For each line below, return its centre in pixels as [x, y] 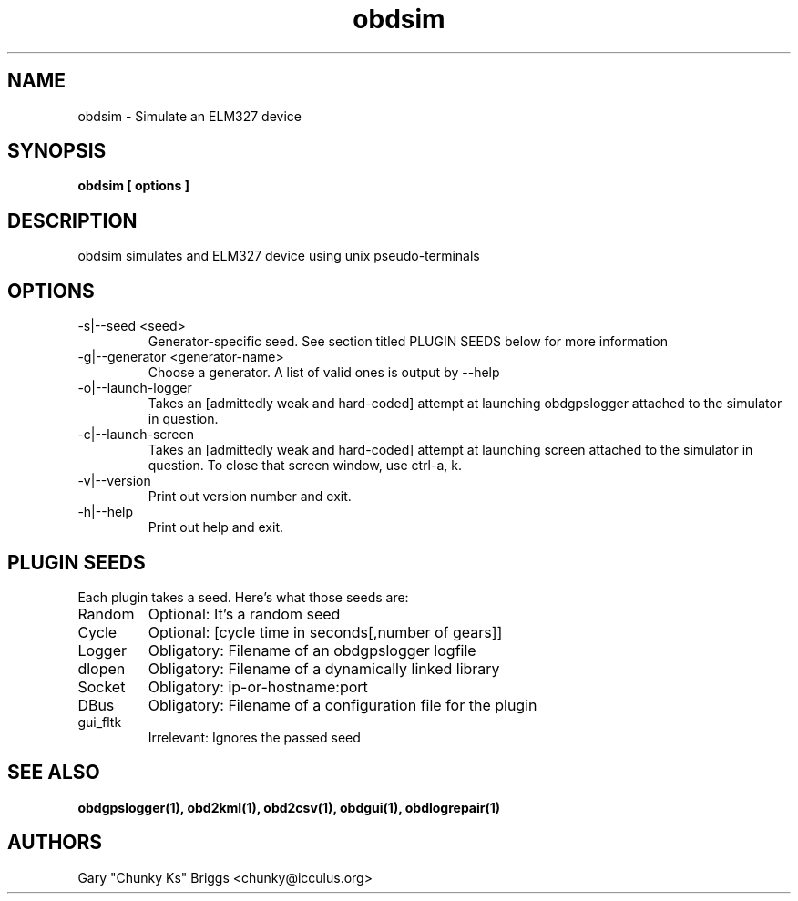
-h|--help [106, 512]
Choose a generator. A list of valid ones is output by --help [324, 373]
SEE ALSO [54, 773]
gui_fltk [100, 722]
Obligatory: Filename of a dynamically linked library [324, 668]
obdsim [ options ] [134, 186]
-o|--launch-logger [135, 388]
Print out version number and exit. [250, 497]
